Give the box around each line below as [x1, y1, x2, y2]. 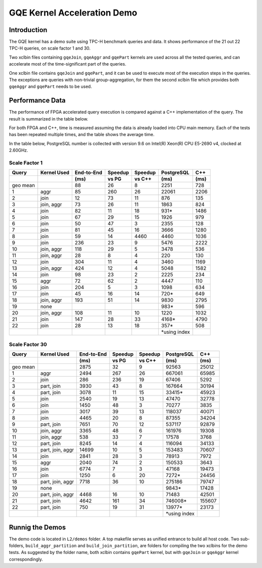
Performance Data [9, 96, 66, 104]
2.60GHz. [9, 147, 29, 153]
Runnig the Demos [9, 523, 66, 532]
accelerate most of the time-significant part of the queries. [9, 61, 126, 67]
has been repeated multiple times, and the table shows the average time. [9, 132, 155, 138]
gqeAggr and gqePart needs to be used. [9, 84, 92, 89]
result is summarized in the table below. [9, 116, 88, 121]
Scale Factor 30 [9, 341, 47, 347]
